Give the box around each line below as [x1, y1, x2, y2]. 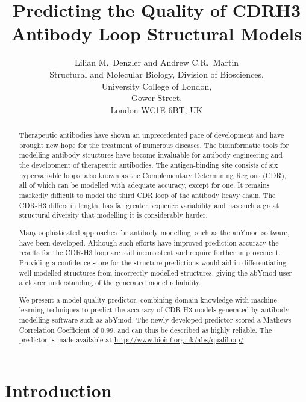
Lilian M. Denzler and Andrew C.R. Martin [74, 56, 239, 69]
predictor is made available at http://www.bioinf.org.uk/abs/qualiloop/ [19, 335, 244, 345]
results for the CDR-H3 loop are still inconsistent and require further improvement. [19, 247, 281, 258]
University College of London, [101, 79, 212, 92]
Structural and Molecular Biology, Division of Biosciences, [49, 67, 264, 80]
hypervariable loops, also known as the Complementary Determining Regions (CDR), [19, 170, 287, 180]
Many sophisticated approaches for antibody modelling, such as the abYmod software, [19, 227, 290, 237]
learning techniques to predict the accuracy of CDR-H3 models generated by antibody [19, 305, 289, 315]
